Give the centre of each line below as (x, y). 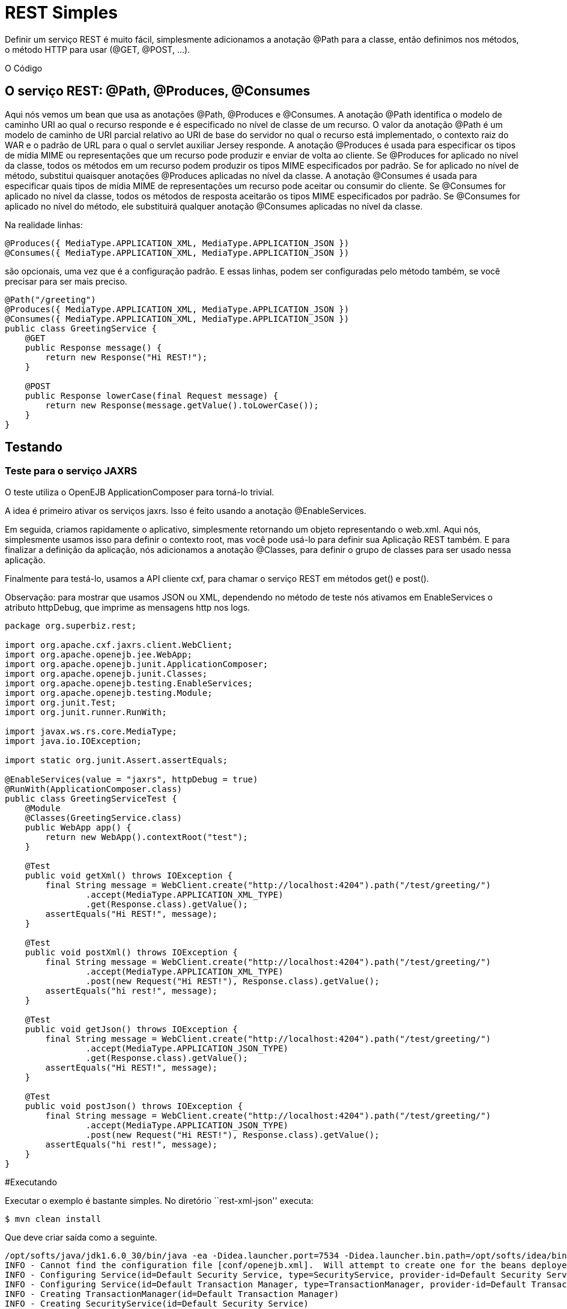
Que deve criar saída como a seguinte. (81, 1237)
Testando (34, 447)
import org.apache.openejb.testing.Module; (109, 693)
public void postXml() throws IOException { (131, 952)
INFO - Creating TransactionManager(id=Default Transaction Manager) (172, 1294)
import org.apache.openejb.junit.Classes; (106, 673)
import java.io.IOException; (73, 741)
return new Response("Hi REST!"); (126, 357)
